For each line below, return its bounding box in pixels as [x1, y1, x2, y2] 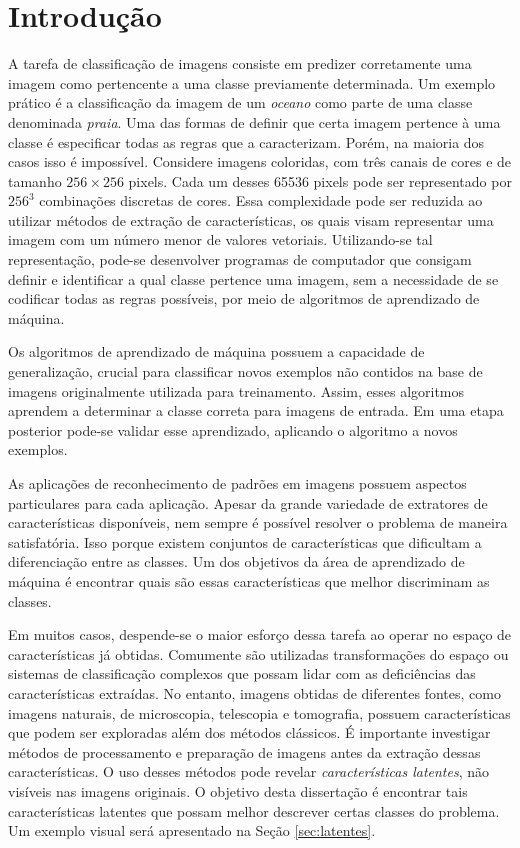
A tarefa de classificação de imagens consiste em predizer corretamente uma [8, 53, 472, 74]
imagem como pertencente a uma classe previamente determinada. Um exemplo [8, 72, 496, 93]
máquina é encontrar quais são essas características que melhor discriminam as [8, 570, 490, 591]
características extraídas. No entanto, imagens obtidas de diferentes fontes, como [8, 682, 501, 703]
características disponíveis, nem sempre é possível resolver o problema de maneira [8, 512, 508, 533]
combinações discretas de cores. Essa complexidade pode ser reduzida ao [39, 190, 483, 211]
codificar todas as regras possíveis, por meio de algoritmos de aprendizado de [8, 288, 480, 309]
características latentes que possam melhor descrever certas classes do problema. [8, 800, 500, 821]
